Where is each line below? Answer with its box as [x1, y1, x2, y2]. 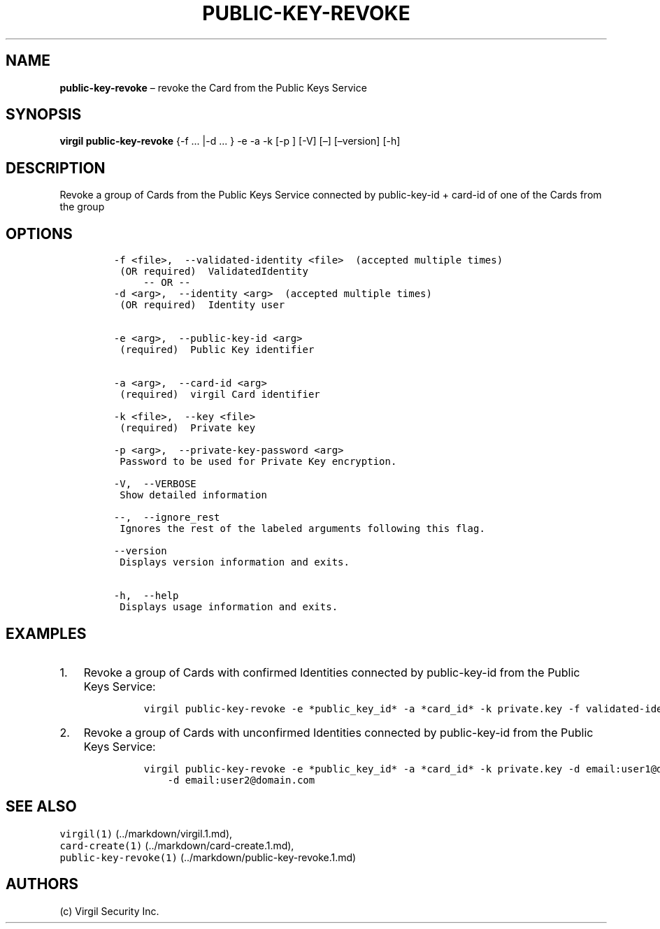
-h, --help [113, 590, 179, 602]
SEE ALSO [6, 798, 77, 816]
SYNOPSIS [6, 106, 82, 124]
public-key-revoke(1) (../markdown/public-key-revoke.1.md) [59, 851, 357, 863]
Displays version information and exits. [120, 556, 350, 568]
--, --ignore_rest [113, 512, 220, 524]
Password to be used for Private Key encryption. [120, 456, 397, 468]
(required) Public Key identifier [120, 344, 315, 356]
